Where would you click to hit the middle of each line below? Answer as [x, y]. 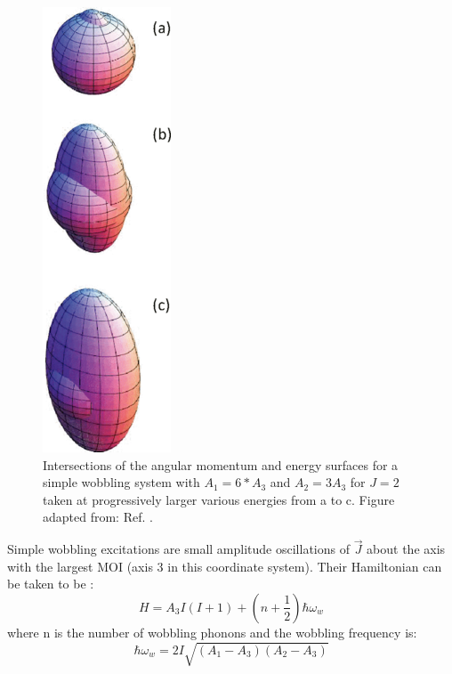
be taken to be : [51, 584]
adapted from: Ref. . [98, 517]
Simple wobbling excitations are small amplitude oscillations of [178, 549]
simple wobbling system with [121, 482]
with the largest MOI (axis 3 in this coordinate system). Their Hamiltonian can [225, 566]
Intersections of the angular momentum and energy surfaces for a [221, 464]
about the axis [406, 549]
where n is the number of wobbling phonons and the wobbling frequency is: [212, 632]
